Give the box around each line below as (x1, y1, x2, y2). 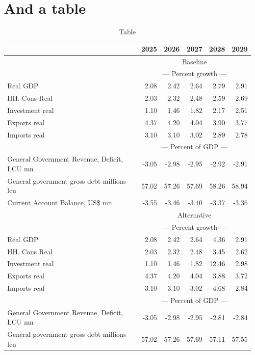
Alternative (178, 210, 211, 220)
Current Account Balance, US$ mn (7, 197, 112, 208)
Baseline (182, 56, 207, 66)
